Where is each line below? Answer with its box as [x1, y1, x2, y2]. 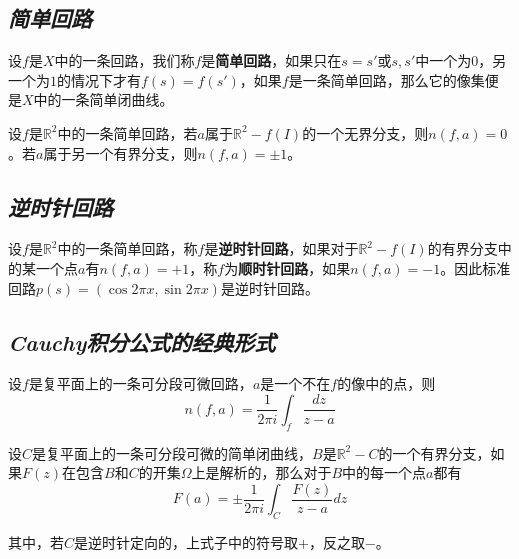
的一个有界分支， [378, 442, 491, 463]
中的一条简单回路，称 [57, 238, 198, 259]
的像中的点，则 [337, 373, 436, 394]
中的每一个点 [342, 462, 427, 483]
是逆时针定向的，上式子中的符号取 [74, 532, 299, 553]
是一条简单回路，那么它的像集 [288, 69, 485, 90]
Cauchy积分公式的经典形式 [8, 326, 276, 357]
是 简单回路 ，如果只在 [201, 50, 342, 71]
